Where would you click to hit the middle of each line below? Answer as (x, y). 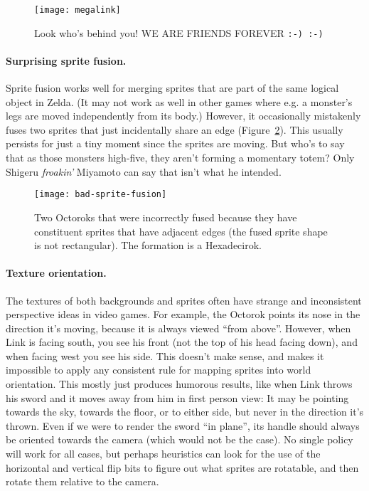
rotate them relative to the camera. (82, 481)
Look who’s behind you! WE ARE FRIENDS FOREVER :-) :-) (179, 32)
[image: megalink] (77, 10)
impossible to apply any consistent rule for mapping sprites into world (159, 370)
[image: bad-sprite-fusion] (101, 195)
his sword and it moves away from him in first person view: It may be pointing (177, 397)
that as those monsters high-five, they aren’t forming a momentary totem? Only (180, 158)
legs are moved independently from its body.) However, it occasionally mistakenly (183, 116)
